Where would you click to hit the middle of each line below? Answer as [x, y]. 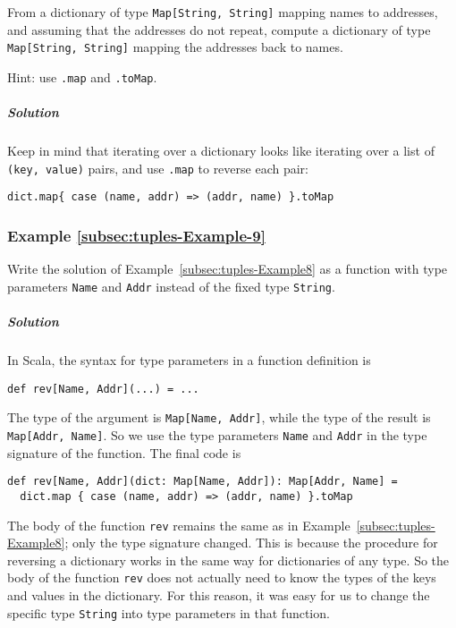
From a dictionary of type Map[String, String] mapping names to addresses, [223, 12]
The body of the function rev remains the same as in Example [179, 525]
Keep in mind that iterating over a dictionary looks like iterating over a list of [221, 151]
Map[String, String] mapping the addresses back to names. [175, 47]
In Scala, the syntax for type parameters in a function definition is [189, 360]
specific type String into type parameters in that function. [169, 612]
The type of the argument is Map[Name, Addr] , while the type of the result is [219, 417]
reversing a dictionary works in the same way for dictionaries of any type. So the [228, 560]
